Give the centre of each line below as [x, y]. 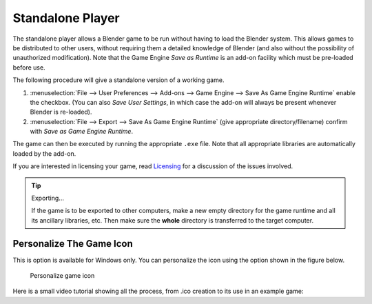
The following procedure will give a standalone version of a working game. [118, 80]
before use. [29, 67]
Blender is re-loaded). [61, 112]
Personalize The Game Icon [73, 244]
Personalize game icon [62, 276]
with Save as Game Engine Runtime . [82, 132]
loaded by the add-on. [44, 153]
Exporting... [48, 198]
